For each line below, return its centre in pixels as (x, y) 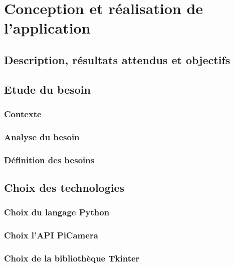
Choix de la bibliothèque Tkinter (72, 258)
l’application (47, 28)
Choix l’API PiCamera (51, 235)
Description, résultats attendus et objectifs (117, 59)
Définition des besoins (49, 160)
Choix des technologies (64, 188)
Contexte (23, 114)
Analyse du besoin (42, 137)
